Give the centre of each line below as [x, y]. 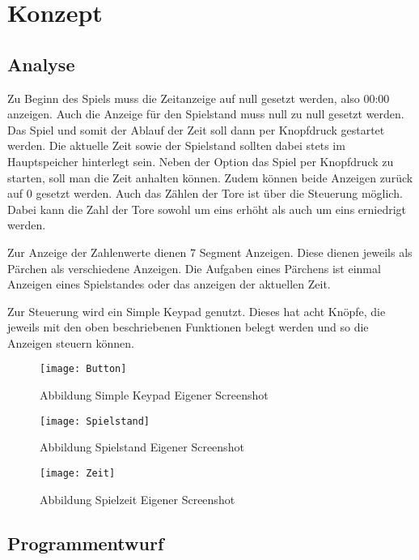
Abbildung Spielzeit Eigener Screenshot [138, 499]
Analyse [41, 64]
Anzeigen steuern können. [71, 342]
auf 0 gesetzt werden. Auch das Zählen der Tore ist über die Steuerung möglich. [205, 193]
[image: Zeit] [78, 473]
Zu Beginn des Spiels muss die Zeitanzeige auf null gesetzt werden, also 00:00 [199, 98]
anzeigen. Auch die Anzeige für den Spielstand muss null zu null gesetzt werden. [206, 114]
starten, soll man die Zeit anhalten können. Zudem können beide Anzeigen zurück [210, 177]
